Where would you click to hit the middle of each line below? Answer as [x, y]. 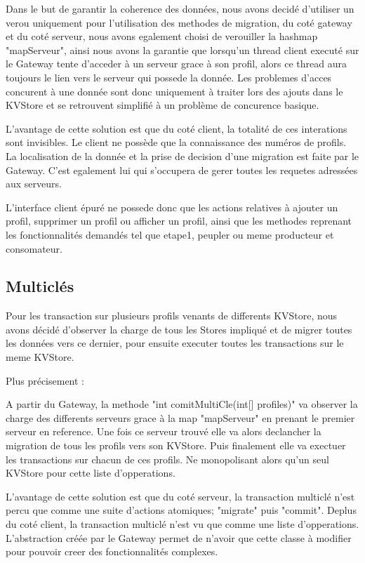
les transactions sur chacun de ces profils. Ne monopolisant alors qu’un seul [167, 459]
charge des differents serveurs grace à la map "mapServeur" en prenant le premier [180, 417]
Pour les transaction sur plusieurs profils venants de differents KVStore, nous [172, 316]
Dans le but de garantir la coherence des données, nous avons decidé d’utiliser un [180, 8]
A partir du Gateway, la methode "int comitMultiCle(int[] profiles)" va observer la [182, 404]
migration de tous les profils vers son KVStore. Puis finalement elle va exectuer [176, 445]
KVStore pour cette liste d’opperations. [91, 473]
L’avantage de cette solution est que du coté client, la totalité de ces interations [177, 128]
